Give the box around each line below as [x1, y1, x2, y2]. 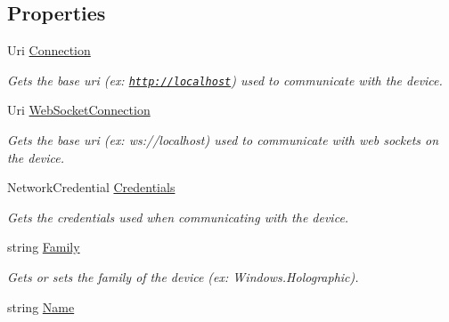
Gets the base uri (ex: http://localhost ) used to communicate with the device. [7, 70, 443, 89]
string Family [7, 237, 80, 256]
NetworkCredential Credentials [7, 178, 176, 197]
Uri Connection [7, 41, 91, 60]
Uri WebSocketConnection [7, 101, 151, 119]
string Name [7, 297, 75, 316]
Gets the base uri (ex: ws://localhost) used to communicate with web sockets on [7, 131, 439, 149]
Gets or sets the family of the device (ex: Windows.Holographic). [7, 268, 359, 286]
